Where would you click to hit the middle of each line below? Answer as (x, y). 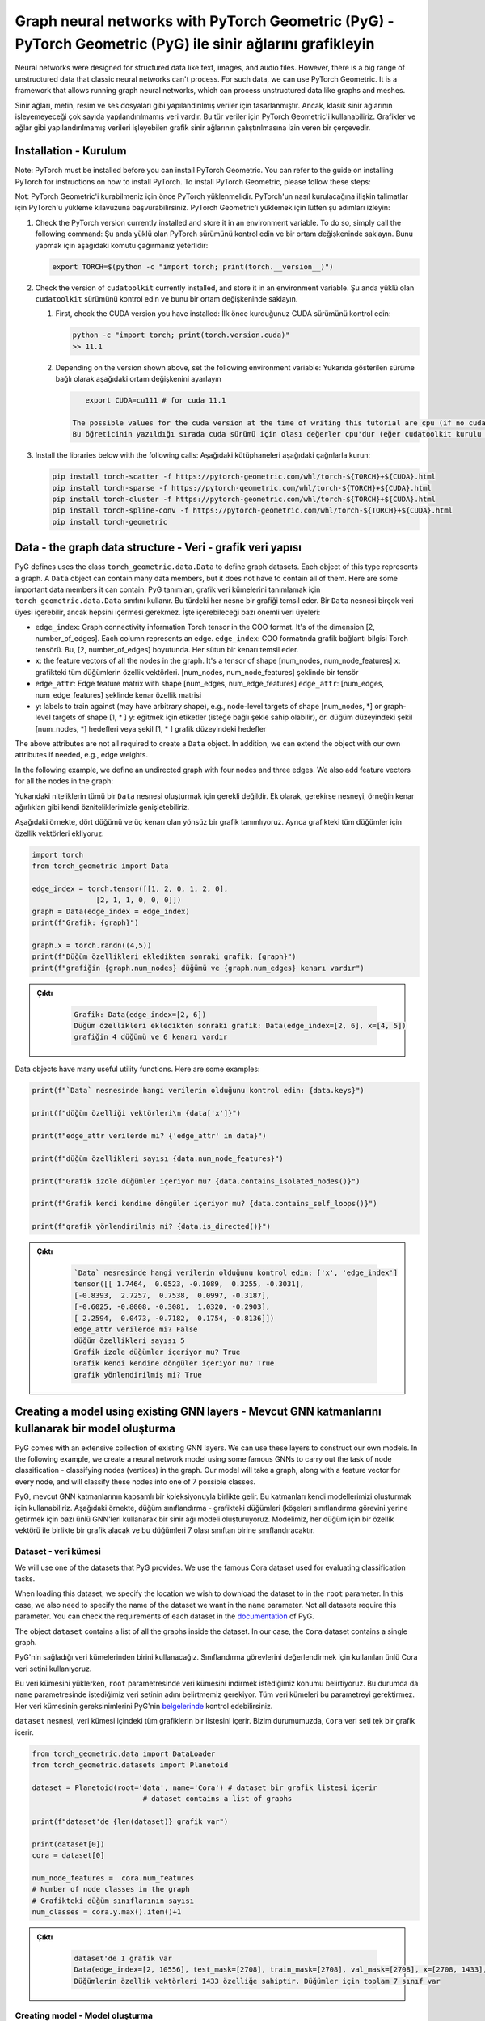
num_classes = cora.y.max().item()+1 (107, 1912)
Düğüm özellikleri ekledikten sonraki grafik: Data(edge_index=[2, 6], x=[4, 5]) (240, 1026)
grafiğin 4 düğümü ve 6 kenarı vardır (151, 1037)
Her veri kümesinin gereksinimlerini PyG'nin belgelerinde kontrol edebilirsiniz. (144, 1706)
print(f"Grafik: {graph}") (85, 923)
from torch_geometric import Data (100, 866)
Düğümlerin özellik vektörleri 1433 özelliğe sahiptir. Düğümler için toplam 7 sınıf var (257, 1981)
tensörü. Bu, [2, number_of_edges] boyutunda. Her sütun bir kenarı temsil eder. (167, 649)
